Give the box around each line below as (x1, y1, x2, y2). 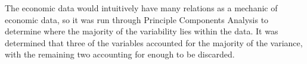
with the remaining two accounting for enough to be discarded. (5, 48, 235, 60)
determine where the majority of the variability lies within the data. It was (5, 25, 278, 37)
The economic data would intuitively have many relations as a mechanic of (5, 2, 278, 14)
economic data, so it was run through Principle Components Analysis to (5, 13, 269, 25)
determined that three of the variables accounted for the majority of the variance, (5, 36, 303, 49)
